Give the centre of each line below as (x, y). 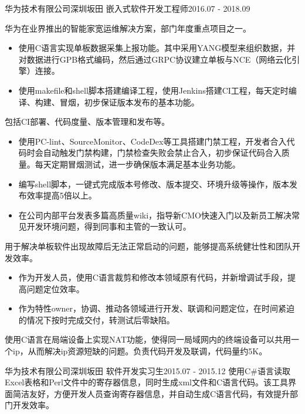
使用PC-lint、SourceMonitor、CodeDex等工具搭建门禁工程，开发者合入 (152, 141)
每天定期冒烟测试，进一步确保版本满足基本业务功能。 (138, 164)
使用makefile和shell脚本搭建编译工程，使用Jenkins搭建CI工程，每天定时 (153, 90)
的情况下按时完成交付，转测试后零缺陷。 (96, 319)
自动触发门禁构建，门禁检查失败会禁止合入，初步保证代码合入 (162, 153)
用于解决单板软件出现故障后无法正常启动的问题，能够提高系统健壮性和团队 (148, 246)
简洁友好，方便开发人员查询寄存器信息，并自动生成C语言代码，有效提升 (151, 393)
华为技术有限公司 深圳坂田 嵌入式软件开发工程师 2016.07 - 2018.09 (128, 8)
